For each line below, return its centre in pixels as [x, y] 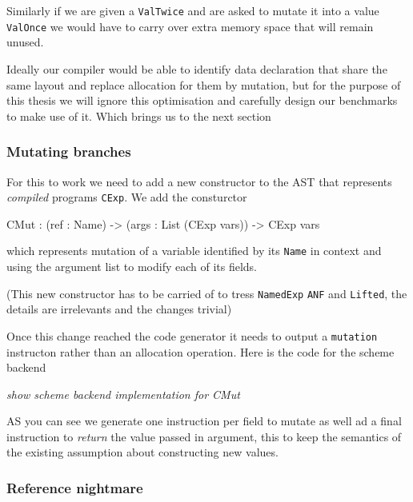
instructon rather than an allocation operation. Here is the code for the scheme [200, 351]
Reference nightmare [75, 487]
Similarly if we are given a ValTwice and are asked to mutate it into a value [193, 10]
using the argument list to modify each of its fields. [132, 266]
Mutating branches [69, 151]
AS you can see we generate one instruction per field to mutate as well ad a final [204, 421]
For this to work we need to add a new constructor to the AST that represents [199, 181]
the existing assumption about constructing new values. [142, 452]
